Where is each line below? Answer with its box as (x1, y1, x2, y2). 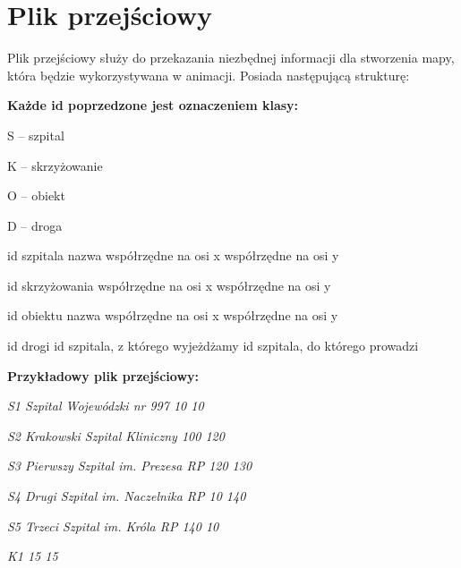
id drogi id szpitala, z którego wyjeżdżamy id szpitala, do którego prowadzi (7, 336, 419, 355)
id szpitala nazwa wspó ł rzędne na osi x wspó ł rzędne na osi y (7, 246, 339, 265)
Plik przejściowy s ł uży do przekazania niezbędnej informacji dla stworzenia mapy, (7, 48, 455, 67)
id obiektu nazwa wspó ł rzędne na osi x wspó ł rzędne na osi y (7, 306, 338, 325)
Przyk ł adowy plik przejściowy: (7, 366, 200, 385)
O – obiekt (7, 186, 65, 205)
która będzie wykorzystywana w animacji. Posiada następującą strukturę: (7, 65, 410, 84)
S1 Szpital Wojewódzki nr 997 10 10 (7, 396, 204, 415)
